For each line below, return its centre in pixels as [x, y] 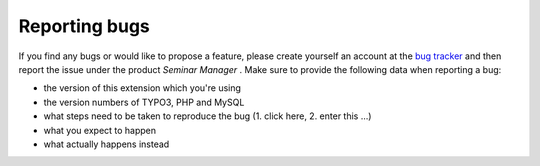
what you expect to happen [100, 130]
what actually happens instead [106, 144]
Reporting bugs [84, 26]
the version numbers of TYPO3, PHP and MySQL [144, 102]
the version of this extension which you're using [142, 88]
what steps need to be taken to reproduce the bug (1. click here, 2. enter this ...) [207, 116]
